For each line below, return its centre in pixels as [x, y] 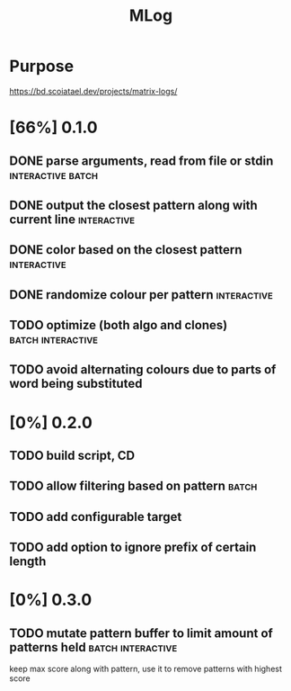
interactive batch [54, 175]
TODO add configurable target [96, 517]
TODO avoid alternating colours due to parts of [143, 370]
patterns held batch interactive [93, 647]
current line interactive [72, 219]
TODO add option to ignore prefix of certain [133, 547]
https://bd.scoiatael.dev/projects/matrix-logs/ [93, 91]
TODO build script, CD [72, 456]
